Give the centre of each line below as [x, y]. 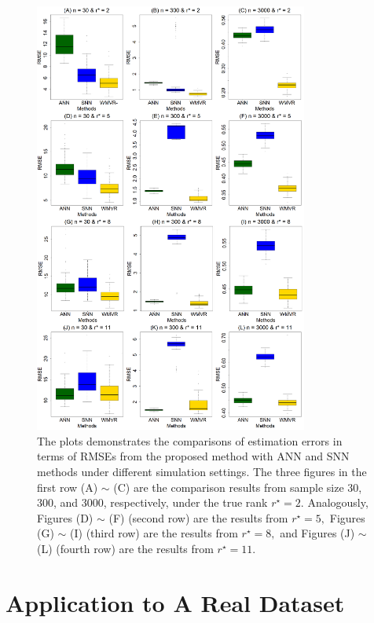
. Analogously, [334, 502]
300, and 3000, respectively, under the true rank [152, 502]
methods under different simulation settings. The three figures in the [202, 471]
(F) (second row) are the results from [198, 517]
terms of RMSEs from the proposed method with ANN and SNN [193, 456]
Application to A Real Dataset [175, 602]
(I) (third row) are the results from [154, 533]
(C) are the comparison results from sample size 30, [238, 487]
